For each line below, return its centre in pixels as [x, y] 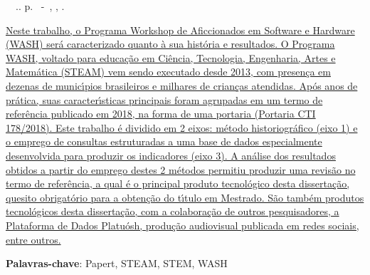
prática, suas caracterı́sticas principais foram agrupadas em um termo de [164, 99]
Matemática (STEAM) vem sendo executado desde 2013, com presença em [168, 72]
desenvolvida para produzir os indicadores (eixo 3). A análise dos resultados [171, 155]
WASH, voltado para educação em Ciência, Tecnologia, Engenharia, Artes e [171, 57]
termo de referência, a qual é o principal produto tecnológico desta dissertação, [178, 183]
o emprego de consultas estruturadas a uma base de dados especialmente [164, 141]
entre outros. [33, 239]
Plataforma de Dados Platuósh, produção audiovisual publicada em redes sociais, [183, 225]
